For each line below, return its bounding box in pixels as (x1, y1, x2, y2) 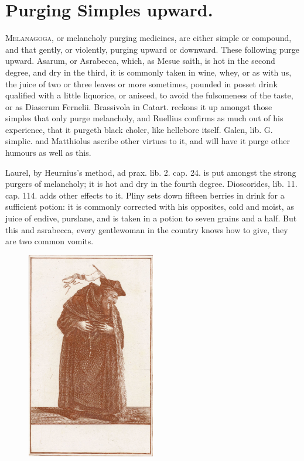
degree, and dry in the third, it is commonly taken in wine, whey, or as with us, (5, 66, 292, 78)
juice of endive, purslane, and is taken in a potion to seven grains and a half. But (5, 212, 297, 224)
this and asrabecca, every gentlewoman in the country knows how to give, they (5, 223, 288, 235)
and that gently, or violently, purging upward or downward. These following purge (5, 43, 300, 55)
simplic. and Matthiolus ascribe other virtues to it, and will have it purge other (5, 135, 290, 147)
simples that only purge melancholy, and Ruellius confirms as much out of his (5, 112, 283, 124)
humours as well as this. (5, 146, 91, 159)
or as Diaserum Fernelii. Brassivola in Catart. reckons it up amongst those (5, 100, 272, 112)
